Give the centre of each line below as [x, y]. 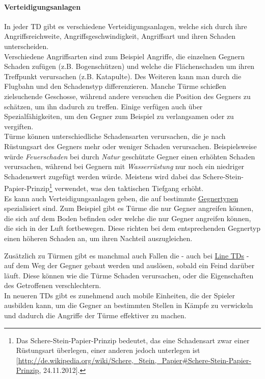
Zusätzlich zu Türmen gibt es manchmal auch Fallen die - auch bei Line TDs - [127, 255]
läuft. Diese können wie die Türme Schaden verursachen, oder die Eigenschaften [129, 275]
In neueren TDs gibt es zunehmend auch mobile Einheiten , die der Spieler [120, 295]
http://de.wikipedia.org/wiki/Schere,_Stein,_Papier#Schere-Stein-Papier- [135, 360]
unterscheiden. [26, 46]
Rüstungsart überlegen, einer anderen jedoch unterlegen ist [108, 350]
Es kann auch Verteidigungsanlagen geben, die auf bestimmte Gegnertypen [121, 198]
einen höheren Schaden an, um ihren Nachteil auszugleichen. [98, 238]
